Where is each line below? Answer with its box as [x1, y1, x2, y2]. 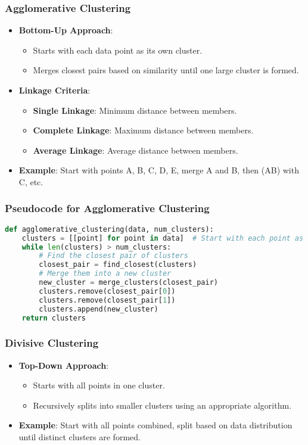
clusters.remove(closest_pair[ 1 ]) [39, 295, 176, 304]
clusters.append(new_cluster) [39, 304, 158, 313]
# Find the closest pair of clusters [39, 251, 188, 260]
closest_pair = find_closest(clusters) [39, 260, 197, 269]
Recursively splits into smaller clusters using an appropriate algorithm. [33, 399, 292, 411]
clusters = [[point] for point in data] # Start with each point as [21, 234, 304, 242]
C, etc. [18, 175, 43, 188]
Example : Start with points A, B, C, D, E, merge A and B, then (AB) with [18, 164, 299, 176]
